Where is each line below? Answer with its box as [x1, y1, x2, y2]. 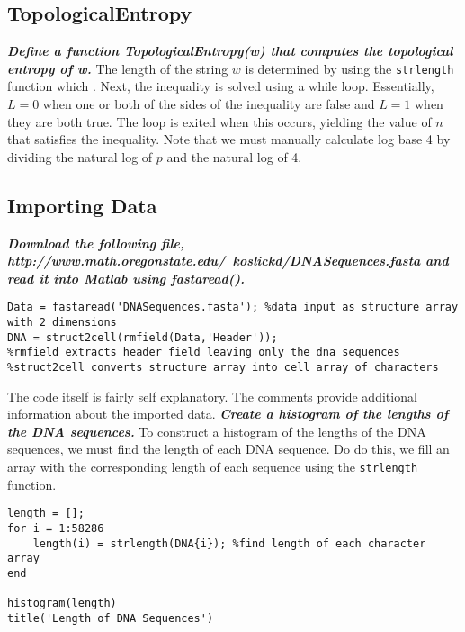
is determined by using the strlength [245, 59, 454, 77]
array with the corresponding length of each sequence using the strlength [7, 457, 418, 476]
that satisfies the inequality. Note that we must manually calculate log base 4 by [7, 130, 451, 149]
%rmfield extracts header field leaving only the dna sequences [7, 346, 400, 359]
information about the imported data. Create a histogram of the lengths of [7, 404, 449, 423]
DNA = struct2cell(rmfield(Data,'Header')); [7, 330, 278, 344]
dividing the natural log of [7, 147, 153, 166]
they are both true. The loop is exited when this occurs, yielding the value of [7, 112, 432, 131]
